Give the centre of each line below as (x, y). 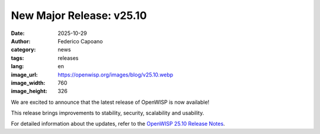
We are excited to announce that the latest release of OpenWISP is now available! (110, 102)
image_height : (29, 91)
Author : (21, 41)
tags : (17, 58)
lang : (17, 66)
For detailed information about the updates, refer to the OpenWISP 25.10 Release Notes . (118, 124)
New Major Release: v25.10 (79, 15)
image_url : (24, 75)
